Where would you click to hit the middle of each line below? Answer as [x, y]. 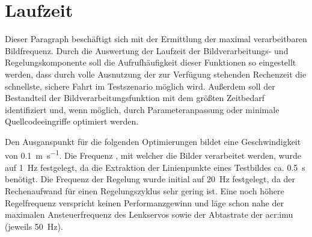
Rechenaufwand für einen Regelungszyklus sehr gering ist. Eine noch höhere [145, 190]
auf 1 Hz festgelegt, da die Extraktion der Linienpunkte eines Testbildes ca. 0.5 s [155, 167]
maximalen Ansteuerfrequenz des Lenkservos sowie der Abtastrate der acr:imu [149, 214]
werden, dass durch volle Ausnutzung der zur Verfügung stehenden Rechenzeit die [156, 74]
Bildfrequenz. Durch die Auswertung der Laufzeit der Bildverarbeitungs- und [147, 50]
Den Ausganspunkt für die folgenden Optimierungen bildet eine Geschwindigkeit [153, 141]
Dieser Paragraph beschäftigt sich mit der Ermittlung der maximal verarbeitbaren [156, 39]
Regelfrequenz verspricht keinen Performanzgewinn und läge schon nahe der [144, 202]
